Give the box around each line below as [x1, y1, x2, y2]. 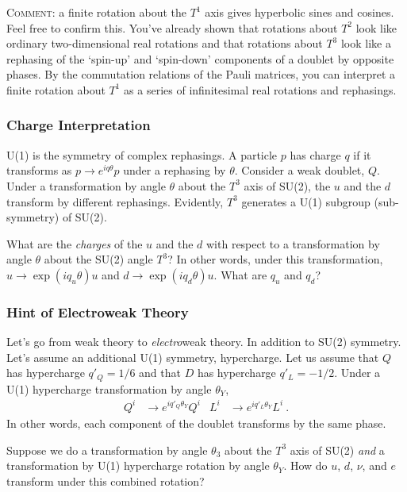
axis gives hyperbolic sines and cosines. [205, 4, 394, 20]
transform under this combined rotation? [6, 472, 205, 489]
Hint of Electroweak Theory [6, 302, 189, 321]
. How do [283, 457, 328, 474]
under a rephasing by [123, 162, 226, 179]
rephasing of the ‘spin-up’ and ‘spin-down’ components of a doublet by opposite [6, 50, 394, 67]
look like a [340, 35, 391, 52]
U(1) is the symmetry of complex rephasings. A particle [6, 146, 278, 163]
